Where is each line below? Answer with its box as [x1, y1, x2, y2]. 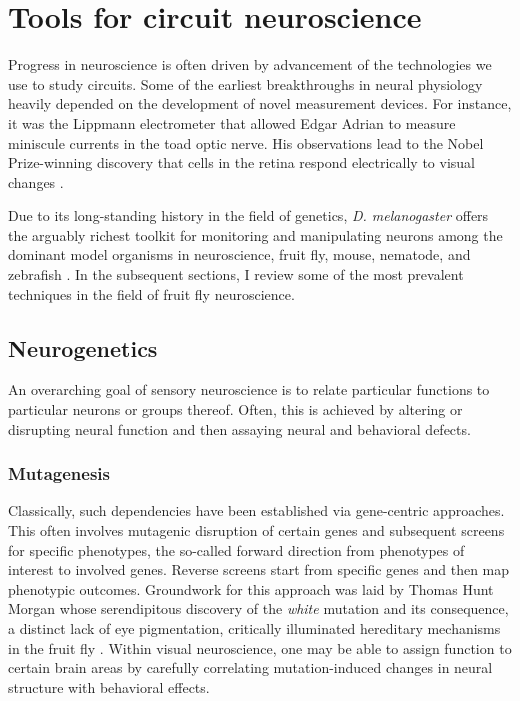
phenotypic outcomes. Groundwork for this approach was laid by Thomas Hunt [8, 578, 494, 599]
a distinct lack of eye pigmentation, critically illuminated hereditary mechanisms [8, 618, 501, 639]
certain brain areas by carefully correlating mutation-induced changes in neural [8, 657, 493, 678]
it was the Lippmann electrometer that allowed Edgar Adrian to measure [8, 112, 456, 133]
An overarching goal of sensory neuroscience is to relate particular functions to [8, 379, 490, 400]
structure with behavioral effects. [8, 676, 210, 697]
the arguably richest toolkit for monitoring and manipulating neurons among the [8, 224, 503, 245]
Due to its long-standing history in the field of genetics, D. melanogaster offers [8, 205, 489, 226]
